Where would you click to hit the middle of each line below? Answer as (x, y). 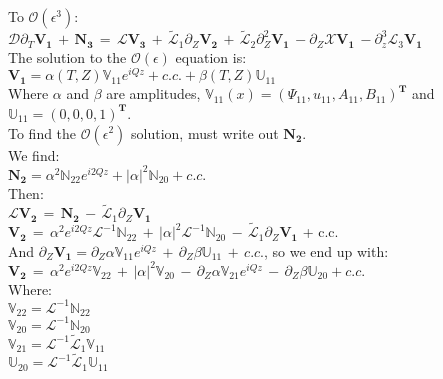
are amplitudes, (153, 93)
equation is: (211, 56)
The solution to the (67, 56)
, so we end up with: (326, 250)
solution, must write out (205, 132)
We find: (34, 154)
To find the (42, 132)
